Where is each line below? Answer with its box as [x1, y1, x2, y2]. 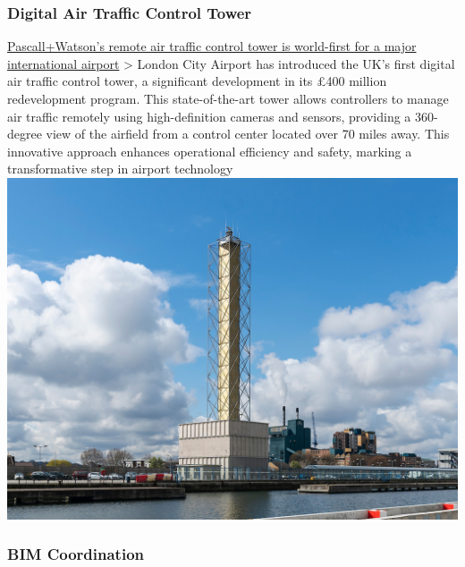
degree [7, 124, 42, 143]
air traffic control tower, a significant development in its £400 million [7, 72, 387, 90]
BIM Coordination [7, 543, 144, 565]
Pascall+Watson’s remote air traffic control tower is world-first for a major [7, 37, 417, 55]
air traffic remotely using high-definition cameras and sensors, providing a [7, 106, 411, 125]
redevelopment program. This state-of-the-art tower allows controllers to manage [7, 89, 449, 107]
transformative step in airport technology [7, 159, 233, 178]
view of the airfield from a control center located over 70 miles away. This [46, 124, 450, 143]
